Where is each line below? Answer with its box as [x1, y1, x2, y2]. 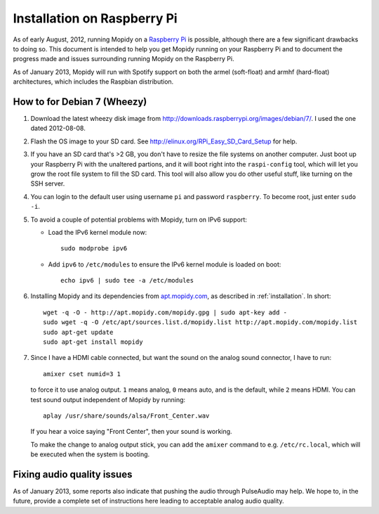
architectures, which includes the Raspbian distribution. [13, 77, 174, 86]
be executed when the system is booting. [30, 450, 150, 458]
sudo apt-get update [43, 328, 114, 336]
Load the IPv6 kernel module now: [48, 228, 147, 236]
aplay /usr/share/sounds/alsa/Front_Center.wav [43, 412, 210, 420]
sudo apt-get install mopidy [43, 338, 143, 346]
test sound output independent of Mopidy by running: [30, 395, 186, 404]
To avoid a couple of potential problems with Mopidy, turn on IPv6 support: [30, 215, 247, 224]
